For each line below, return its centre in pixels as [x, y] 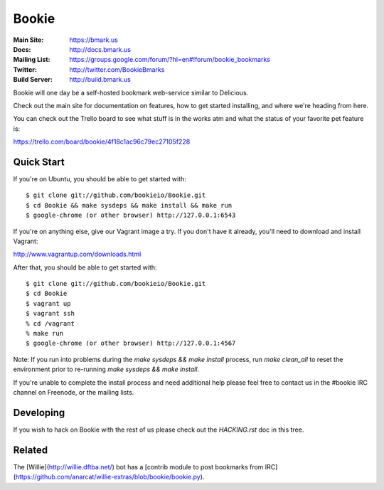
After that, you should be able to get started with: [85, 267]
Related [31, 450]
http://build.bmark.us [100, 80]
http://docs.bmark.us [100, 49]
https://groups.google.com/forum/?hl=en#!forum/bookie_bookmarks [170, 60]
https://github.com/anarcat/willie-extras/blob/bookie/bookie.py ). [110, 477]
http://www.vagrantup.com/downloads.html [77, 254]
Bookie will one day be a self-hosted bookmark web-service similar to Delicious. [131, 92]
